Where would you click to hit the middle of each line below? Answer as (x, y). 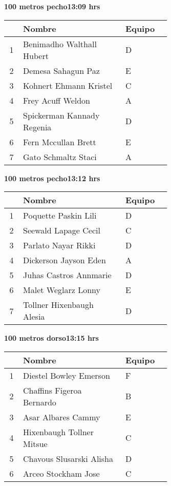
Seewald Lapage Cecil (62, 230)
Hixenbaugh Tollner (58, 432)
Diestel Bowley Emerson (67, 375)
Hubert (36, 55)
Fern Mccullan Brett (60, 142)
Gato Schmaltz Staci (60, 157)
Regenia (37, 127)
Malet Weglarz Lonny (62, 290)
